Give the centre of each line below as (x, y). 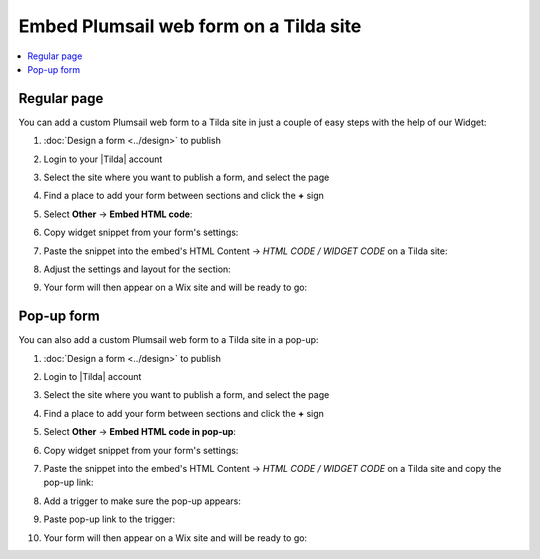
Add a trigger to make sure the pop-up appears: (142, 501)
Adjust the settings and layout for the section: (137, 269)
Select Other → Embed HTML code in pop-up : (140, 432)
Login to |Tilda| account (92, 377)
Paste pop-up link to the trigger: (109, 519)
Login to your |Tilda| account (103, 159)
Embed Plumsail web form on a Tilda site (190, 26)
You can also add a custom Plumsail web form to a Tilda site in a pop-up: (168, 340)
